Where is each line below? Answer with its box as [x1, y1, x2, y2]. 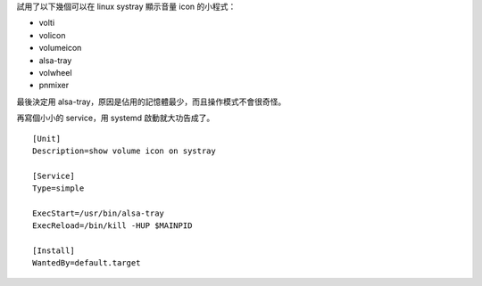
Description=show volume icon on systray [32, 145, 216, 156]
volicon [38, 29, 66, 40]
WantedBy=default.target [32, 258, 141, 268]
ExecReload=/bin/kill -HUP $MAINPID [32, 221, 193, 231]
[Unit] [32, 134, 62, 143]
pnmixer [38, 80, 70, 91]
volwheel [38, 67, 72, 78]
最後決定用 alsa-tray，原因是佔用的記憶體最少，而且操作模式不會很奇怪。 [16, 96, 287, 107]
